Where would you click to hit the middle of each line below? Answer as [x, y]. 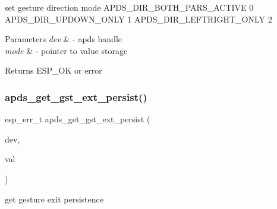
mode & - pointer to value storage [66, 50]
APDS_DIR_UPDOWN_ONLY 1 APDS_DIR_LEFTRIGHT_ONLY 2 [138, 19]
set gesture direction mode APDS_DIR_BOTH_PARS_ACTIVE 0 [129, 7]
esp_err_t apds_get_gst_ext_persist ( [78, 119]
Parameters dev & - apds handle [64, 39]
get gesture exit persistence [54, 199]
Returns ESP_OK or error [53, 70]
